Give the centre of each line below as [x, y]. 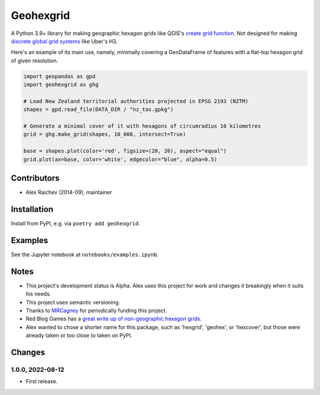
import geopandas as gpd [60, 76]
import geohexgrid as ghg [61, 85]
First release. [42, 381]
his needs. [39, 294]
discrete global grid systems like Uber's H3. [64, 41]
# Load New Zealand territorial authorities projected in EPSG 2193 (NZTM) [136, 101]
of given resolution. [35, 60]
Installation [32, 209]
